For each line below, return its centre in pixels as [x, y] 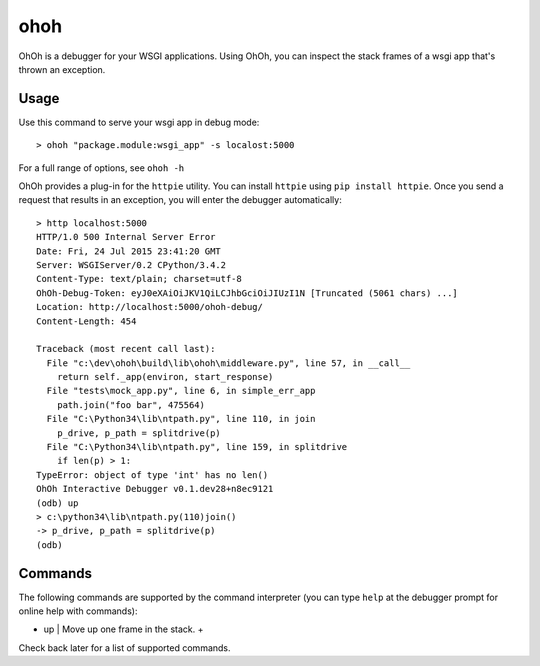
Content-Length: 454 [86, 321]
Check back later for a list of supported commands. [124, 647]
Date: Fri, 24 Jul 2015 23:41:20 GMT [129, 251]
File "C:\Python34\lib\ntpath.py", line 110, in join [181, 419]
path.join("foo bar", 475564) [130, 404]
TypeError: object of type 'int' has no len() [152, 474]
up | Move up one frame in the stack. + [123, 629]
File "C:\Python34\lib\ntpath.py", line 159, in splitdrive [197, 447]
